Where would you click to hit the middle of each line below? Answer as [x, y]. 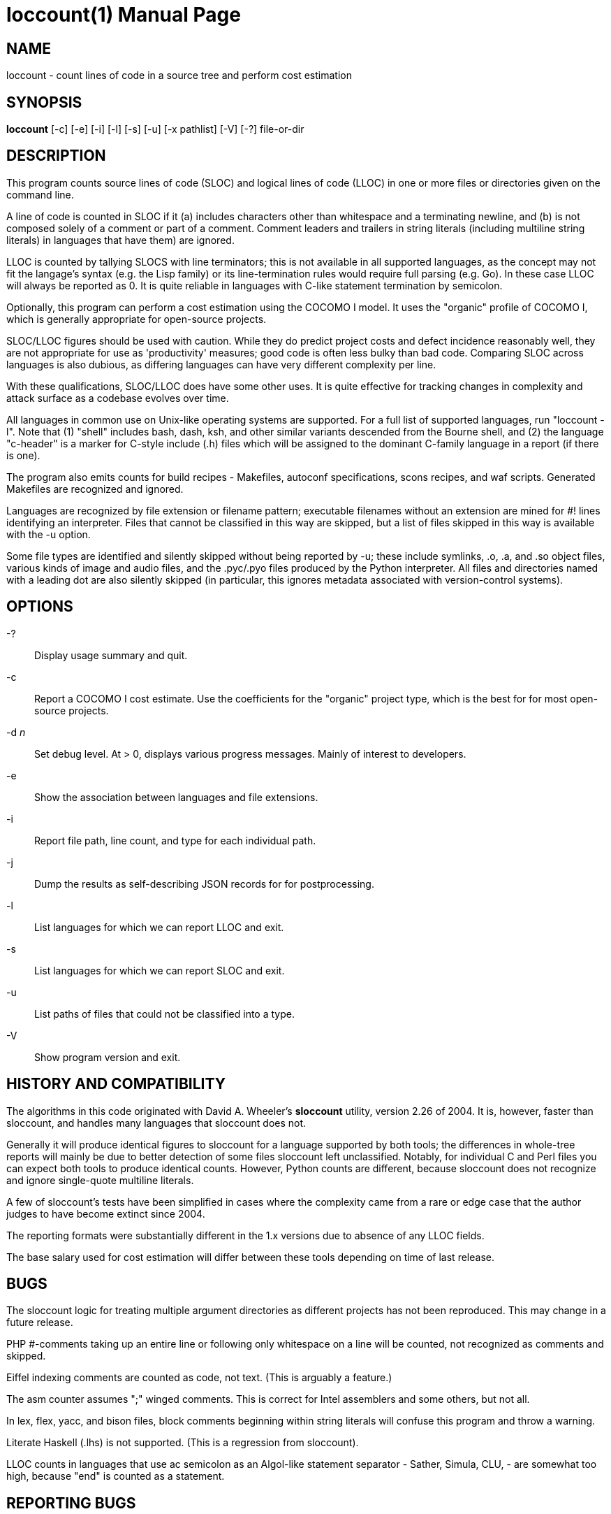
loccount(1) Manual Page [124, 15]
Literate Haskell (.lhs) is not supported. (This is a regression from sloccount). [183, 1443]
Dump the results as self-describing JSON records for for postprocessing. [204, 884]
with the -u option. [49, 534]
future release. [40, 1322]
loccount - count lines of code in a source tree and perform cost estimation [179, 75]
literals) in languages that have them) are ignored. [120, 240]
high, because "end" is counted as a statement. [116, 1476]
